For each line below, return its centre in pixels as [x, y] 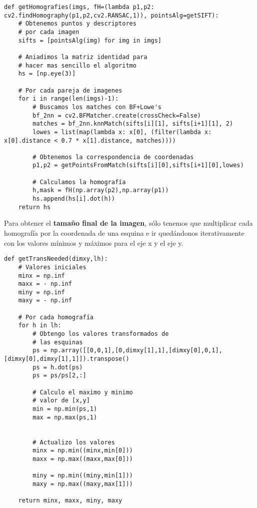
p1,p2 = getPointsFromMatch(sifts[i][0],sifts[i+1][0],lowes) [138, 165]
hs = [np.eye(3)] [47, 74]
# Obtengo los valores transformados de [101, 334]
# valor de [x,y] [61, 401]
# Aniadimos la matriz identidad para [83, 57]
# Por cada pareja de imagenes [70, 90]
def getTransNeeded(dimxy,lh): [56, 259]
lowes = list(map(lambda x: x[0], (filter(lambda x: [122, 132]
